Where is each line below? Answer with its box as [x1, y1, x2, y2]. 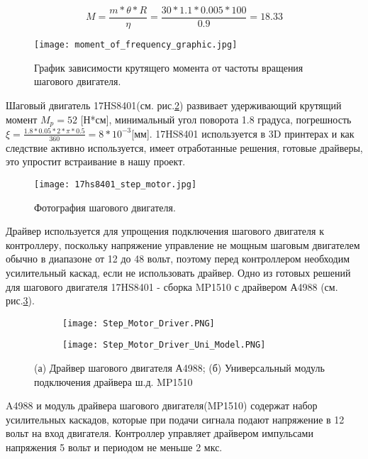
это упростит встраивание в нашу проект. [6, 154, 186, 169]
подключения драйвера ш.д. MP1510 [34, 374, 193, 389]
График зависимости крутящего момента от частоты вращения [34, 60, 303, 74]
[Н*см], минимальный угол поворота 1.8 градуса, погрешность [80, 111, 352, 126]
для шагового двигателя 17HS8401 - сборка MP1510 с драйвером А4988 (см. [6, 279, 338, 294]
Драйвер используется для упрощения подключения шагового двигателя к [6, 223, 324, 238]
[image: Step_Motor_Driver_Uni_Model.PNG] [62, 340, 266, 350]
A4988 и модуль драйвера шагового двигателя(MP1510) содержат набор [6, 398, 318, 413]
